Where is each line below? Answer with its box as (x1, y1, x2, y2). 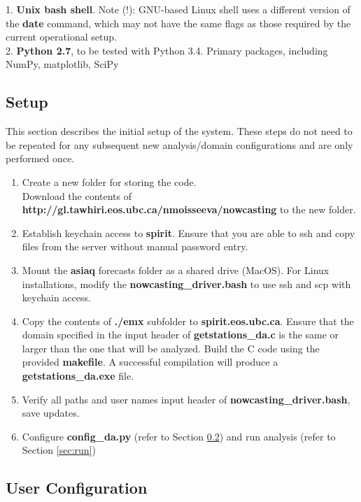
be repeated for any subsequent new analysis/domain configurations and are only (6, 137, 353, 152)
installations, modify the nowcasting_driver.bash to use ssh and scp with (22, 276, 351, 291)
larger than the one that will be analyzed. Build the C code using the (22, 340, 320, 355)
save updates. (22, 406, 80, 420)
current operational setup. (6, 29, 117, 44)
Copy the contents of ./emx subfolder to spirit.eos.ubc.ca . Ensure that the (22, 313, 354, 328)
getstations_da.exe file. (22, 368, 134, 383)
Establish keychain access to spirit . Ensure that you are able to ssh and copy (22, 225, 355, 240)
